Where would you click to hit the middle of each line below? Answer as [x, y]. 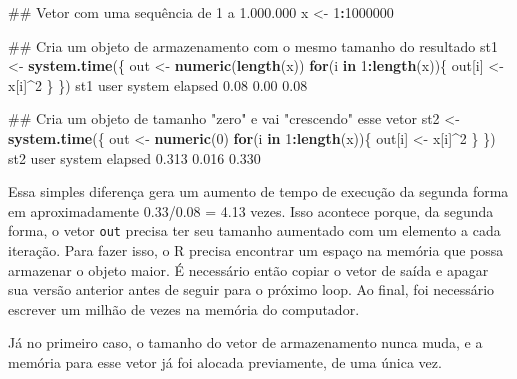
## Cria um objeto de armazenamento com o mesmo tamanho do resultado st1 [253, 45]
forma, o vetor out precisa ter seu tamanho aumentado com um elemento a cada [254, 230]
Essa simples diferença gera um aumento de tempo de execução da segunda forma [258, 191]
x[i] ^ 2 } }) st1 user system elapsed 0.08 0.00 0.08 [158, 84]
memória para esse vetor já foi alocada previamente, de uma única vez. [225, 361]
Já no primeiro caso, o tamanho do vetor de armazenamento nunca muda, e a [245, 342]
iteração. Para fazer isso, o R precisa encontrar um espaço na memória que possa [256, 250]
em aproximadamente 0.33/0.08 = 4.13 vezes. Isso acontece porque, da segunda [251, 210]
